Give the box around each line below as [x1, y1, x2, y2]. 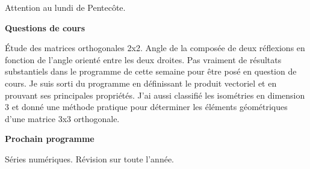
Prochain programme [5, 132, 95, 145]
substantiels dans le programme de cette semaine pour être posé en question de [5, 65, 297, 78]
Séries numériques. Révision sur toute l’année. [5, 152, 175, 165]
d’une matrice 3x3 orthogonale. [5, 112, 120, 124]
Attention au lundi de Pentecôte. [5, 1, 126, 13]
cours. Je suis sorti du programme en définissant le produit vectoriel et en [5, 76, 277, 89]
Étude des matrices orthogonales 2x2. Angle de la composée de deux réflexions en [5, 41, 305, 54]
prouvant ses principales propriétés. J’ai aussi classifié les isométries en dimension [5, 88, 305, 101]
